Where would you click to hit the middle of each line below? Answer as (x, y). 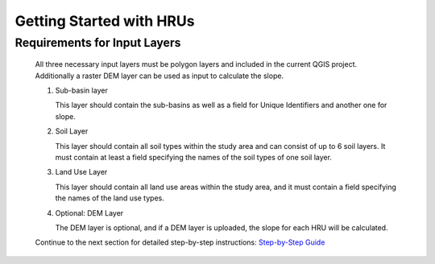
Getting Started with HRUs (105, 21)
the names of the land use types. (110, 198)
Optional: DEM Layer (89, 212)
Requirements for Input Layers (98, 43)
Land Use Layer (81, 172)
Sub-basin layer (81, 90)
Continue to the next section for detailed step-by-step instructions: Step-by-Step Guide (180, 242)
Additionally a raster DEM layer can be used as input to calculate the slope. (159, 76)
